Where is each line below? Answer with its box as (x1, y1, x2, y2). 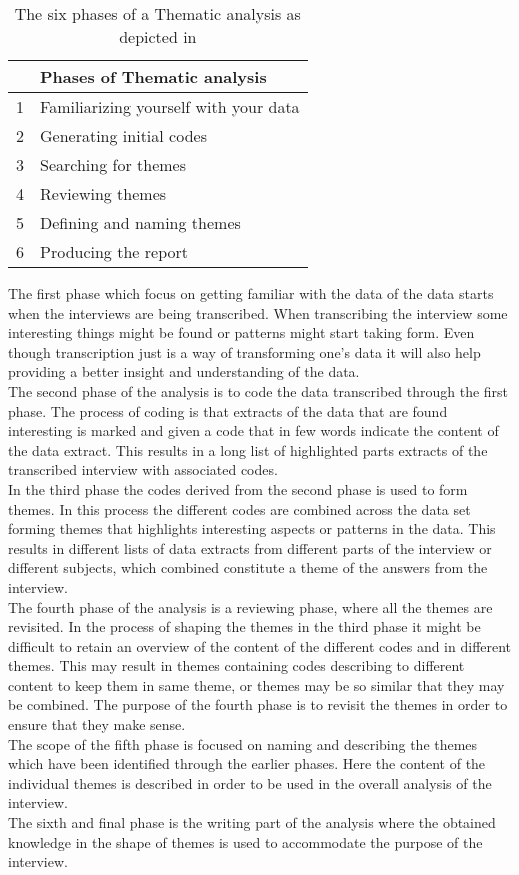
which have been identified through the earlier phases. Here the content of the (8, 753, 486, 774)
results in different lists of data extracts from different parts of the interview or (8, 537, 492, 558)
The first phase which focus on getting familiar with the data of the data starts (8, 283, 494, 303)
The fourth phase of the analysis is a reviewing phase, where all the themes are (8, 596, 493, 617)
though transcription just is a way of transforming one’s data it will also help (8, 341, 481, 362)
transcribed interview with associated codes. (8, 459, 278, 480)
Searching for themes (40, 153, 186, 176)
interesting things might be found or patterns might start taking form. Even (8, 322, 475, 343)
